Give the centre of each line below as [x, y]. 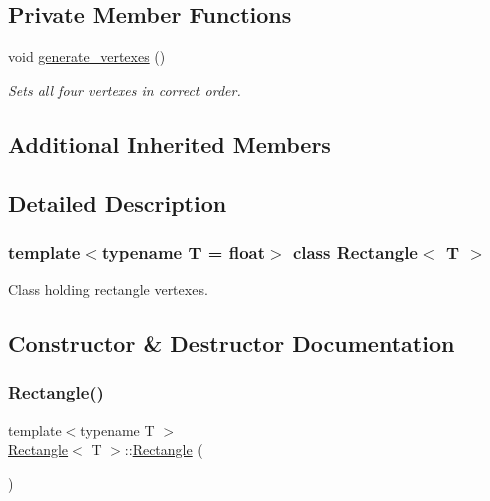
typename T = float [183, 251]
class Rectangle [355, 251]
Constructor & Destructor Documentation [231, 343]
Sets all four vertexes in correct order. [124, 89]
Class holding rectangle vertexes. [108, 289]
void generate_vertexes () [87, 56]
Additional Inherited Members [169, 143]
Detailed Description [117, 202]
